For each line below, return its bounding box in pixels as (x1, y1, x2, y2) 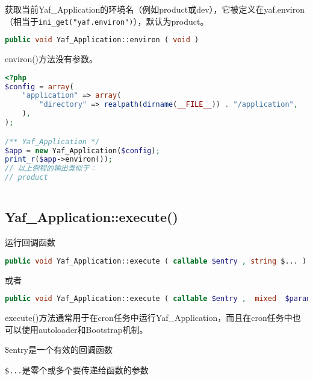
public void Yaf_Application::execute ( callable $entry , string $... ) (5, 256, 307, 265)
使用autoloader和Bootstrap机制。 (21, 323, 148, 335)
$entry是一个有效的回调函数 (5, 343, 113, 356)
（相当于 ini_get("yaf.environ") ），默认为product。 (5, 14, 209, 27)
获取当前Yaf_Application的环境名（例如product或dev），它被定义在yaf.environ (5, 3, 305, 15)
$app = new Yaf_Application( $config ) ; (5, 146, 160, 155)
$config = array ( (5, 82, 74, 91)
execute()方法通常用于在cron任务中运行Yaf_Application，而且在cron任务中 (5, 311, 293, 324)
